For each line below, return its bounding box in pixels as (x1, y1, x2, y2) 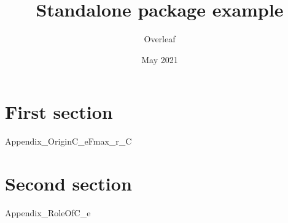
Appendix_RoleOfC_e (5, 206, 91, 219)
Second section (5, 171, 132, 196)
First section (5, 99, 113, 124)
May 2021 (141, 53, 178, 66)
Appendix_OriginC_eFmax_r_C (5, 135, 132, 148)
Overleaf (144, 32, 176, 45)
